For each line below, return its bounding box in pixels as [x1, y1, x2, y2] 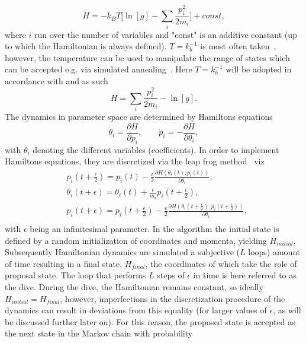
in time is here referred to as [193, 269, 297, 281]
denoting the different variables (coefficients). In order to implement [33, 143, 279, 155]
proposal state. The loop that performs [5, 269, 146, 281]
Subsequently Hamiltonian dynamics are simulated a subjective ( [5, 246, 240, 258]
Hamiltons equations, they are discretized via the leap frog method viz [5, 155, 265, 167]
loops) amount [248, 246, 301, 258]
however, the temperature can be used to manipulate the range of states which [5, 51, 290, 63]
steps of [157, 269, 185, 281]
